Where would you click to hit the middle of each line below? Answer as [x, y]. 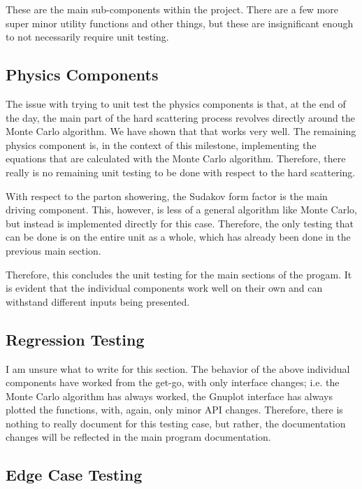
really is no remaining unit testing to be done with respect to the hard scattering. [181, 172]
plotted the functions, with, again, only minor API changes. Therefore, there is [174, 410]
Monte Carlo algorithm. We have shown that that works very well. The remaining [181, 131]
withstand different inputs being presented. [98, 301]
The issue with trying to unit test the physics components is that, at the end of [176, 103]
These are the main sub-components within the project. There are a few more [172, 9]
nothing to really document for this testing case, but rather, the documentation [176, 423]
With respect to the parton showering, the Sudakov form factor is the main [167, 196]
